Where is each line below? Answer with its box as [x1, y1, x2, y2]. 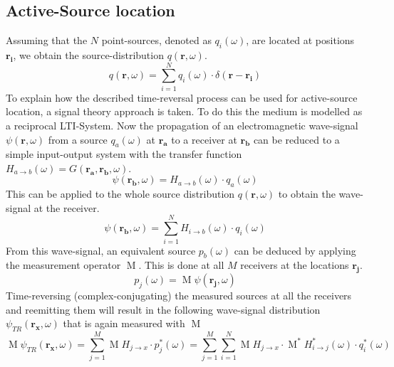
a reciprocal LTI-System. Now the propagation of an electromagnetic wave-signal [6, 117, 358, 132]
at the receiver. [33, 200, 100, 215]
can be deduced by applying [234, 243, 356, 257]
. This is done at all [138, 257, 224, 272]
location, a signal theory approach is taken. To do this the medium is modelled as [6, 104, 363, 119]
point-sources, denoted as [101, 33, 212, 48]
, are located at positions [246, 33, 355, 48]
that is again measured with [63, 316, 185, 331]
